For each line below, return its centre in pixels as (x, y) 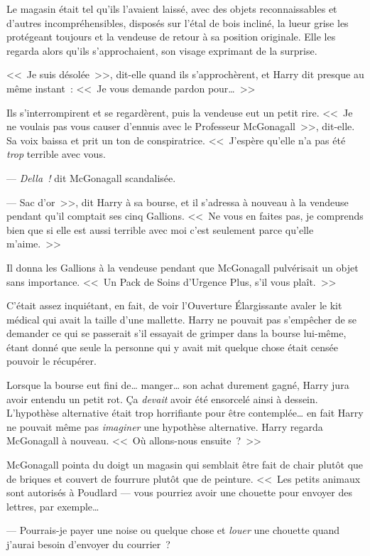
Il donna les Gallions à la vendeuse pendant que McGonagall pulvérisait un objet (183, 267)
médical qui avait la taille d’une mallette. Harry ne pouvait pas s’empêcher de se (182, 319)
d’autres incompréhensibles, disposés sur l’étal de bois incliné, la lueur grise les (178, 22)
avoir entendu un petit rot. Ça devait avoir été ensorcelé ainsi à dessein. (162, 399)
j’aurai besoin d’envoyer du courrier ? (88, 544)
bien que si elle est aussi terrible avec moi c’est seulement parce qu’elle (160, 229)
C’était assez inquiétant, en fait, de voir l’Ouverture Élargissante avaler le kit (174, 305)
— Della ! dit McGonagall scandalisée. (91, 177)
